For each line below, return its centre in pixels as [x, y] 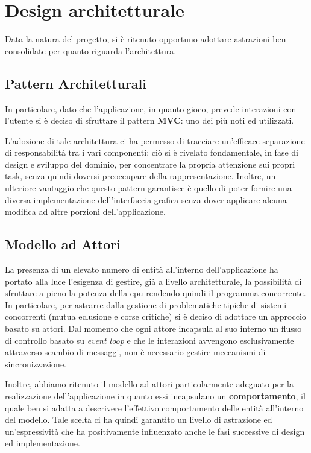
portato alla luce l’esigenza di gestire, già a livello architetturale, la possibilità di [153, 281]
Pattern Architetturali [76, 83]
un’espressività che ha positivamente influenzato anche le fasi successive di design [155, 431]
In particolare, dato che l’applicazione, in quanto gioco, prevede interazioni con [151, 108]
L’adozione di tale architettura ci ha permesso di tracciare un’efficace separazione [155, 140]
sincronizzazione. [36, 363]
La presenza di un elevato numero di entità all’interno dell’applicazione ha [142, 269]
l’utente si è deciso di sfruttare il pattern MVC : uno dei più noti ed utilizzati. [149, 120]
